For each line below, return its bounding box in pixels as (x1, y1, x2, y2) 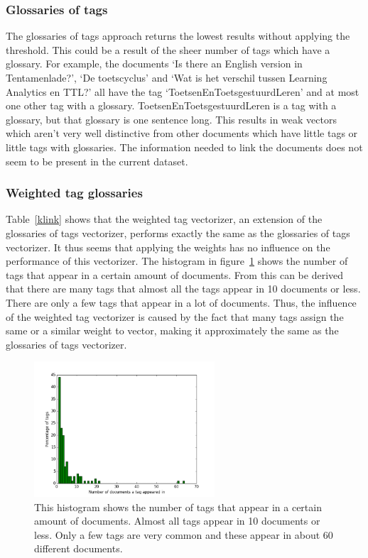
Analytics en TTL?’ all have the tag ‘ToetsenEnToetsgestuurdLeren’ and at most (6, 84, 359, 99)
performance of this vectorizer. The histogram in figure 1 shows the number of (6, 253, 348, 268)
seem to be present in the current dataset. (6, 153, 188, 168)
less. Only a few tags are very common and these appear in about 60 (34, 527, 333, 542)
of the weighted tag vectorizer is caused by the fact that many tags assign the (6, 309, 344, 324)
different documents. (34, 541, 123, 556)
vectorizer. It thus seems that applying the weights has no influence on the (6, 239, 330, 254)
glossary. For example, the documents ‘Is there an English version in (6, 56, 303, 71)
